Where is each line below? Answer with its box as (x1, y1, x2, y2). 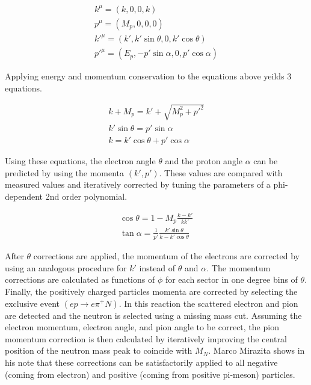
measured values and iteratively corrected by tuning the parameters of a (5, 178, 271, 191)
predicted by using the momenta (5, 166, 125, 179)
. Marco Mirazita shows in (208, 344, 305, 357)
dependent (5, 189, 43, 202)
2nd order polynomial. (45, 189, 128, 202)
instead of (139, 261, 176, 274)
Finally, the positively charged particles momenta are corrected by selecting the (5, 285, 298, 297)
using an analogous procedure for (5, 261, 127, 274)
